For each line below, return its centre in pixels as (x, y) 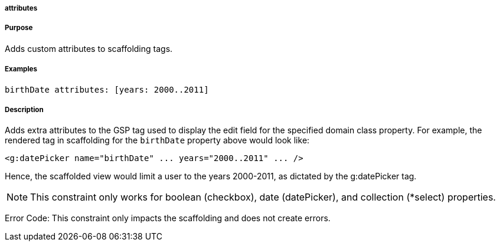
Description (24, 109)
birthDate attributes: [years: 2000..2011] (107, 89)
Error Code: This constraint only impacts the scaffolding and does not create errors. (168, 218)
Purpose (19, 28)
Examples (21, 69)
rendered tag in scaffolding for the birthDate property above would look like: (157, 140)
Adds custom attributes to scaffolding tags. (89, 48)
